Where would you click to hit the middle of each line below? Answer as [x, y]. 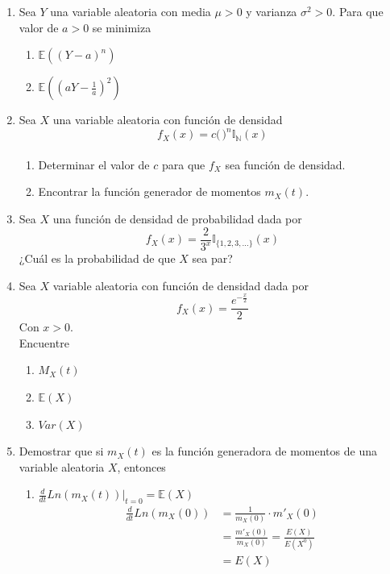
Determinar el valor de [94, 164]
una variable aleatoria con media [131, 11]
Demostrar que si [61, 451]
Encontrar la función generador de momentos [149, 191]
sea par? [212, 258]
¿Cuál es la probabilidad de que [97, 258]
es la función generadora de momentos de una [264, 451]
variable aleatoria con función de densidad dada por [180, 285]
